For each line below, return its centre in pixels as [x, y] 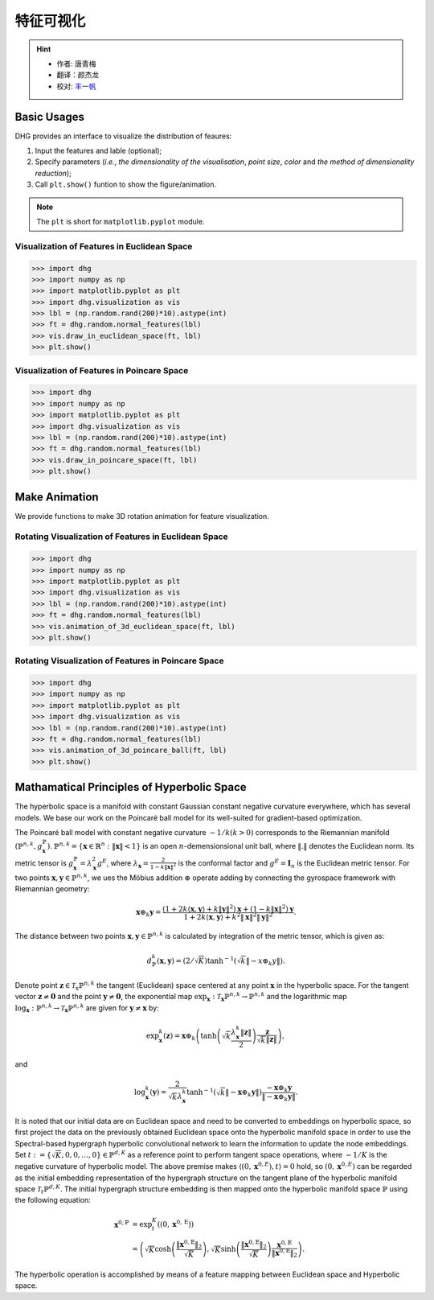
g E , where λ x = [123, 864]
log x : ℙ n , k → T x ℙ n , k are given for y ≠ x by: [87, 1008]
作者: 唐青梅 [76, 64]
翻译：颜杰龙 [78, 75]
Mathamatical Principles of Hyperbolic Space [131, 787]
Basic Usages [49, 117]
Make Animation [57, 497]
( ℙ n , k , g [29, 846]
